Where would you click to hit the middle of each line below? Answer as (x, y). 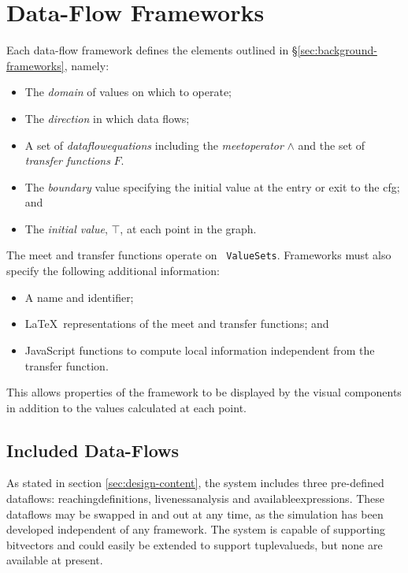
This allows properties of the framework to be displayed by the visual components (204, 392)
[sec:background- (337, 50)
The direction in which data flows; (107, 118)
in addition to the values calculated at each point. (126, 407)
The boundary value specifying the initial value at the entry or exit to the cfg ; (212, 186)
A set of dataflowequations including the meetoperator (154, 145)
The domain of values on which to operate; (128, 92)
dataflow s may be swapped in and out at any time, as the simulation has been (195, 513)
